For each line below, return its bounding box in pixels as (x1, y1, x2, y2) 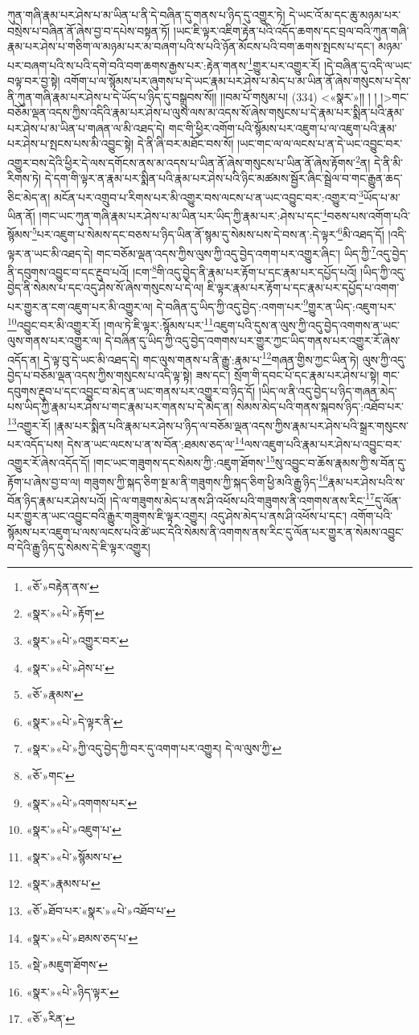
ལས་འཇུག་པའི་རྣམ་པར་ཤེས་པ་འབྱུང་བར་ (244, 435, 402, 452)
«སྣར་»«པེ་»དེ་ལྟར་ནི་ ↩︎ (26, 713, 123, 729)
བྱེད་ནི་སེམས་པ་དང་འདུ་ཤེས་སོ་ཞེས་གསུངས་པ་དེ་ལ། (7, 279, 204, 296)
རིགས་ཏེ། (7, 170, 42, 187)
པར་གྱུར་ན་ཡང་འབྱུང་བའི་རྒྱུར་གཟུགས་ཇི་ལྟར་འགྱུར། (7, 507, 207, 524)
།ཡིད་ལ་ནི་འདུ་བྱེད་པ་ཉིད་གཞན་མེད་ (258, 382, 397, 399)
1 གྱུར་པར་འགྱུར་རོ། (248, 54, 321, 73)
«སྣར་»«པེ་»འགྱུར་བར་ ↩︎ (26, 632, 129, 649)
